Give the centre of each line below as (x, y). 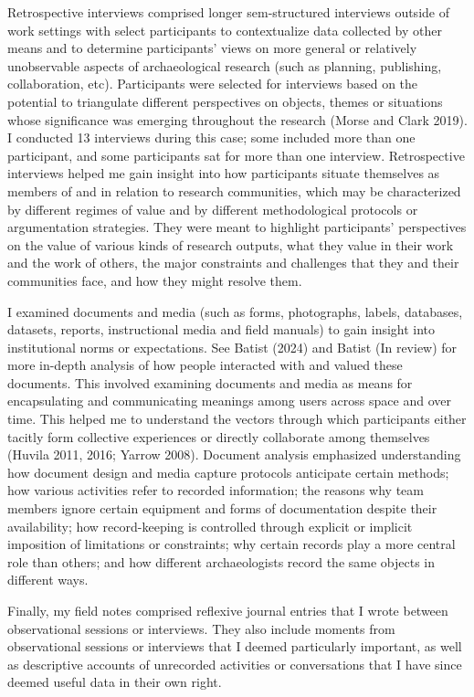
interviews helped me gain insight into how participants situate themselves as (224, 173)
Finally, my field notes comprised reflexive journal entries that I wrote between (228, 610)
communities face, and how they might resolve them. (155, 280)
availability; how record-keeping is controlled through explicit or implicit (210, 526)
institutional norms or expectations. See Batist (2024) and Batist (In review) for (232, 347)
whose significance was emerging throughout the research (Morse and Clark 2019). (237, 119)
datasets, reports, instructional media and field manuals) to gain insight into (221, 329)
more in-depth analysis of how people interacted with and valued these (205, 365)
